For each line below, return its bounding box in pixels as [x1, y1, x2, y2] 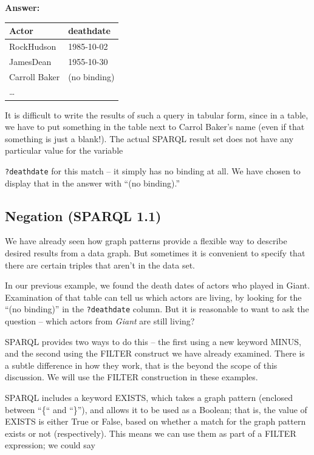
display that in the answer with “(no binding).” [5, 176, 180, 189]
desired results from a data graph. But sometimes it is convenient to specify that [5, 246, 305, 259]
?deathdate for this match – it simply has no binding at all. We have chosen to [5, 164, 301, 177]
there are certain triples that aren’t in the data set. [5, 258, 196, 271]
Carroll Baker [9, 70, 60, 83]
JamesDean [9, 55, 52, 67]
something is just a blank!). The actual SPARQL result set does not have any [5, 132, 294, 145]
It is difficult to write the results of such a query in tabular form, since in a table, [5, 108, 309, 121]
